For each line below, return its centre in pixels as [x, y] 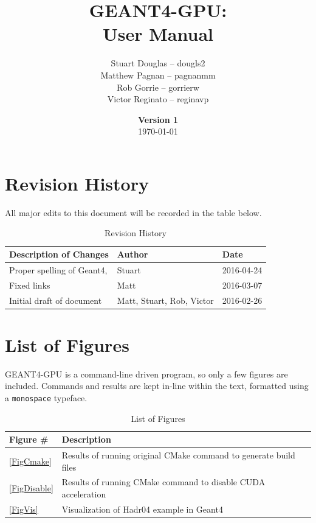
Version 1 [158, 119]
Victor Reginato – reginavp [158, 99]
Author [132, 254]
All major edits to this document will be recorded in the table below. [133, 212]
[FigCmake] [30, 461]
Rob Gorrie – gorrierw [158, 87]
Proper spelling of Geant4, [58, 269]
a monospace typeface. [46, 397]
